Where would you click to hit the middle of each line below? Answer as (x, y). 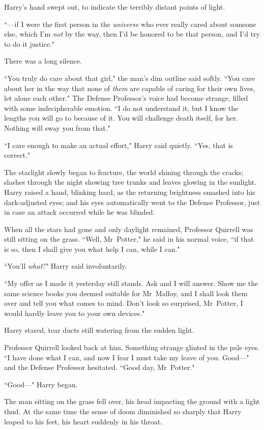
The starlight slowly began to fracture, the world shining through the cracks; (124, 172)
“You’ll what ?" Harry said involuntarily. (66, 266)
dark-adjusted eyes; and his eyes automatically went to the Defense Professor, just (132, 202)
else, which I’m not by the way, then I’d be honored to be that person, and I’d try (132, 34)
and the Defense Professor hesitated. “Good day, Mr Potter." (99, 367)
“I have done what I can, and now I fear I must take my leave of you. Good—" (127, 357)
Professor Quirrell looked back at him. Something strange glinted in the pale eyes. (132, 347)
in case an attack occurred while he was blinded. (80, 212)
